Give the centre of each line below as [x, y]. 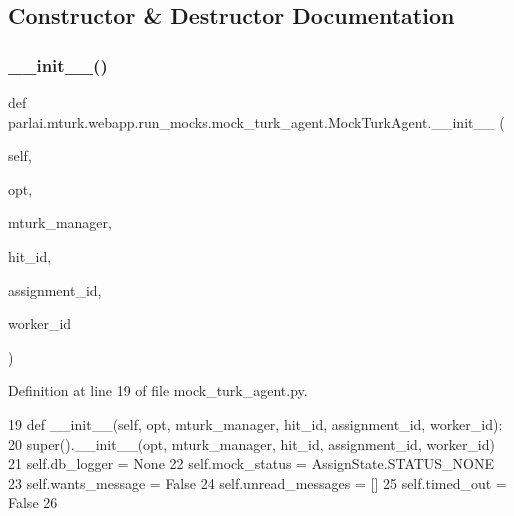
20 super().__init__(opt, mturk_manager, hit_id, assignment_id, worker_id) [251, 443]
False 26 [33, 502]
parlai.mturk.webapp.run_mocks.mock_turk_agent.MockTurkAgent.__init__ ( [256, 121]
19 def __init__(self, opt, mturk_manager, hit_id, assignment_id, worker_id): [255, 423]
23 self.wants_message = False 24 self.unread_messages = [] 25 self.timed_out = [257, 482]
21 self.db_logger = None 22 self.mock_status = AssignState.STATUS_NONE [251, 463]
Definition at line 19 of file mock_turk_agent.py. [158, 390]
